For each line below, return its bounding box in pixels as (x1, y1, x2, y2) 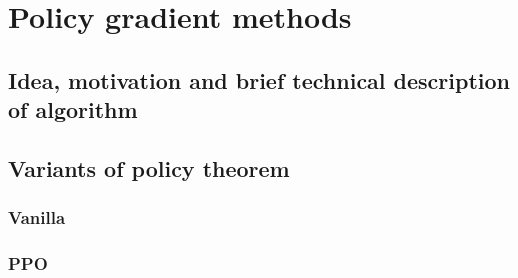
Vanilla (8, 205, 66, 230)
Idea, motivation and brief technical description (8, 64, 511, 95)
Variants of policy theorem (8, 152, 290, 183)
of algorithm (8, 94, 138, 125)
